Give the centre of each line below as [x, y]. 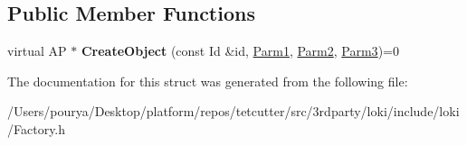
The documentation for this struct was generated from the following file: [208, 81]
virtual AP [37, 51]
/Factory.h [37, 128]
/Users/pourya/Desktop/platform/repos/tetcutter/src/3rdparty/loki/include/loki [233, 111]
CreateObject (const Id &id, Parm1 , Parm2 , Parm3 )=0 [240, 51]
